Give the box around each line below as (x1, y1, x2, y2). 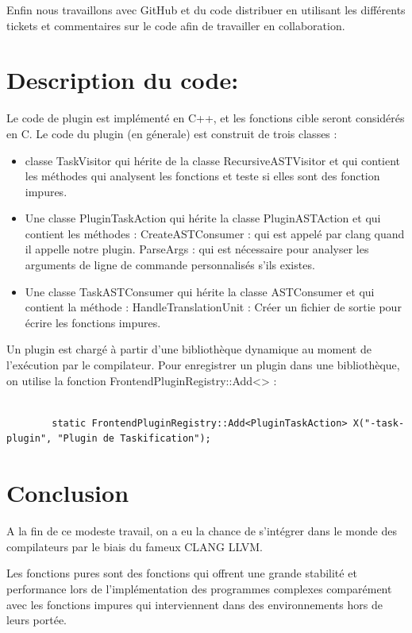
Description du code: (6, 64, 239, 96)
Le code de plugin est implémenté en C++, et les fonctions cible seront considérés (6, 110, 405, 126)
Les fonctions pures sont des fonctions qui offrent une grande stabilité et (6, 565, 357, 581)
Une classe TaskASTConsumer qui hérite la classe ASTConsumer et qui (25, 283, 375, 299)
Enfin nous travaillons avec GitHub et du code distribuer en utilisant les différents (6, 2, 406, 17)
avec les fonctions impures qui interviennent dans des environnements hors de (6, 596, 383, 612)
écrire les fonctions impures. (25, 314, 161, 330)
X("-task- (352, 417, 405, 429)
